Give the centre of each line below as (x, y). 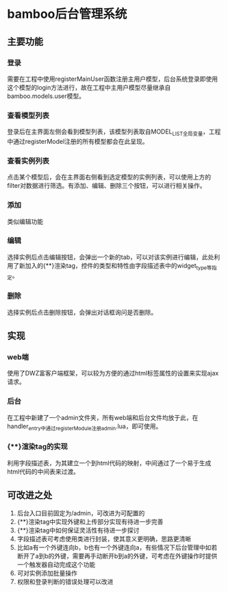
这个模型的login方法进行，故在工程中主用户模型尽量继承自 (89, 87)
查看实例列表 (28, 160)
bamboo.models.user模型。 (46, 96)
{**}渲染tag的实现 (38, 447)
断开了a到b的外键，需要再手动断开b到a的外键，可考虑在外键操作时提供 (117, 556)
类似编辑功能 (25, 221)
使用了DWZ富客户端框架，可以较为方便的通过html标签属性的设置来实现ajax (113, 373)
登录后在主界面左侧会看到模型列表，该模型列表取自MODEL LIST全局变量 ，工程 (114, 132)
